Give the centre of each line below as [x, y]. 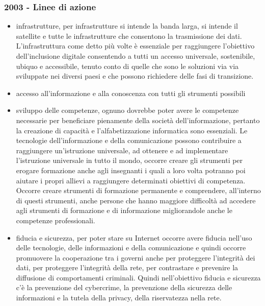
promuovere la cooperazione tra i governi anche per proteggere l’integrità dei [136, 257]
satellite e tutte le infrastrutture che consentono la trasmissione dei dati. [129, 36]
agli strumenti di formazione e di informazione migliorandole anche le [124, 210]
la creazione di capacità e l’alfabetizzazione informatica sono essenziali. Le [132, 130]
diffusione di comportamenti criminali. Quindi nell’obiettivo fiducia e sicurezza [138, 277]
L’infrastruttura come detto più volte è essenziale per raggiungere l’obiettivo [135, 46]
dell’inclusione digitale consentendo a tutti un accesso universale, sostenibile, [136, 56]
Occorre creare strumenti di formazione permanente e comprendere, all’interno [138, 190]
